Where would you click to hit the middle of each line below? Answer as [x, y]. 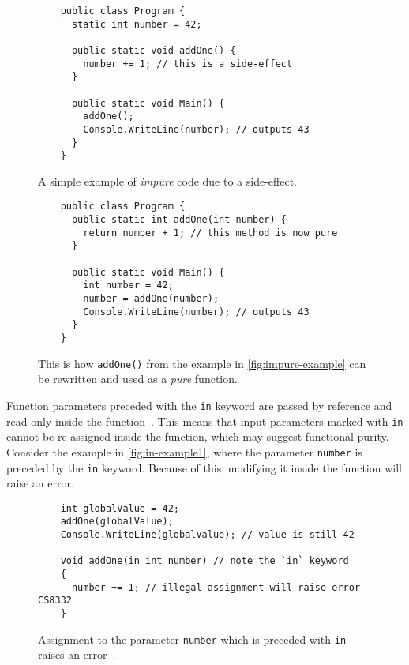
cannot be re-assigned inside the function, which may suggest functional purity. [198, 436]
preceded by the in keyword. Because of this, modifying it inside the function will [204, 467]
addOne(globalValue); [117, 522]
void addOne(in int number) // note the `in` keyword [204, 561]
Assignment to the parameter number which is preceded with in [192, 639]
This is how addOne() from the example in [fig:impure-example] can [202, 363]
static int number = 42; [137, 24]
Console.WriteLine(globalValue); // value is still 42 [207, 535]
